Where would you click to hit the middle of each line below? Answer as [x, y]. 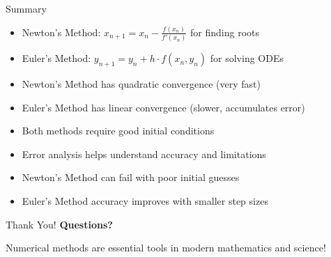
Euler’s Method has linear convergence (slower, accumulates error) [163, 107]
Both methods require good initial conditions [118, 131]
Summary [26, 8]
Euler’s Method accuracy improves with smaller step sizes [145, 201]
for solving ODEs [247, 58]
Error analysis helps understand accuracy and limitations [144, 154]
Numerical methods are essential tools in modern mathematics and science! [166, 248]
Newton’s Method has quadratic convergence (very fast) [141, 84]
